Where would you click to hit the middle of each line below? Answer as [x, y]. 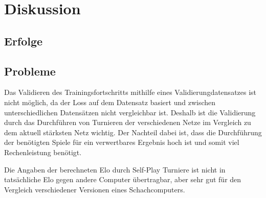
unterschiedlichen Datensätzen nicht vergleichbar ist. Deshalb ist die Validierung [130, 112]
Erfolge [24, 41]
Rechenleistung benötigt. [43, 152]
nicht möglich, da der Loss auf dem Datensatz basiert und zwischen [110, 102]
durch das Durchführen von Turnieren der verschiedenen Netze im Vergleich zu [128, 122]
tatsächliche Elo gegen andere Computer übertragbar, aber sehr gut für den [123, 179]
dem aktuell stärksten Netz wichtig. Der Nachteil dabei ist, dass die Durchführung [133, 132]
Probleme [30, 71]
